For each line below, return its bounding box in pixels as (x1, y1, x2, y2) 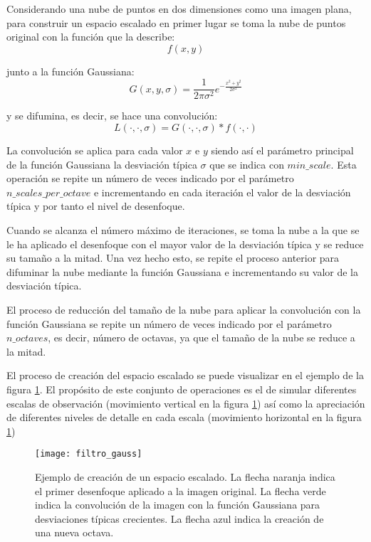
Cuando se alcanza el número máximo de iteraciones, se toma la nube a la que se (6, 223, 360, 237)
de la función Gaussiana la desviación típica (6, 156, 197, 171)
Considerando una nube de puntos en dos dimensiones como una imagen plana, (6, 1, 352, 16)
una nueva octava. (35, 525, 114, 540)
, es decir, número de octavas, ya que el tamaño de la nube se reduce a (48, 330, 355, 345)
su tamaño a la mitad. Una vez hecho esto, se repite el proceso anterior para (6, 250, 340, 265)
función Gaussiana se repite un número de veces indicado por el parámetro (6, 316, 332, 331)
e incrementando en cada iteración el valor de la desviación (93, 184, 351, 199)
